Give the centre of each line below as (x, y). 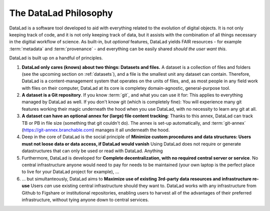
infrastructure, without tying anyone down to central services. (85, 200)
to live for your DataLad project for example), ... (70, 172)
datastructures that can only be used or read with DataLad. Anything (92, 151)
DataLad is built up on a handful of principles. (56, 58)
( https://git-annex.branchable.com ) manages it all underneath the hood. (96, 130)
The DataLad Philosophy (61, 13)
